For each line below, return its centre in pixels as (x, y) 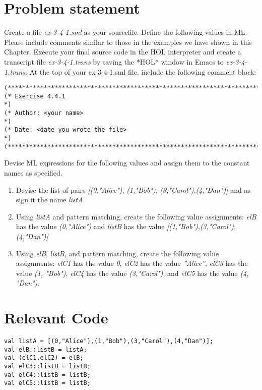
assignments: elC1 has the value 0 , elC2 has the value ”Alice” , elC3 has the (132, 263)
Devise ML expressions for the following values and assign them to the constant (127, 163)
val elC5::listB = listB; (47, 383)
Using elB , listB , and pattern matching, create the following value (117, 253)
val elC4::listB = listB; (47, 375)
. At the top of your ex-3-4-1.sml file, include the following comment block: (141, 71)
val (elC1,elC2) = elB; (44, 358)
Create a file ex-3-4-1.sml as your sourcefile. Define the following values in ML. (126, 32)
